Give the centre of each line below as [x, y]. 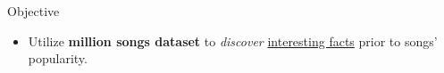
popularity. [58, 58]
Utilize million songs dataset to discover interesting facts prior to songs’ [233, 41]
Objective [34, 11]
